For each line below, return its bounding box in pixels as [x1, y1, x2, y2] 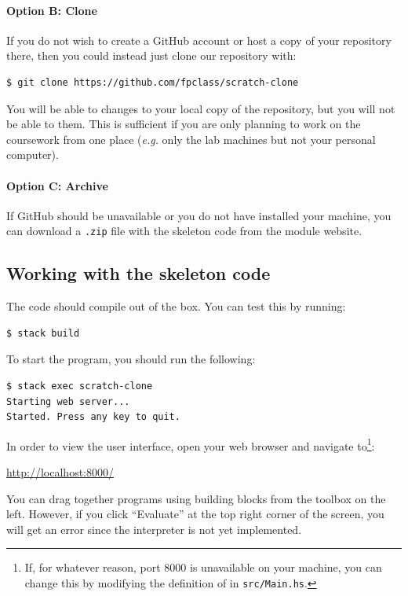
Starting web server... [6, 395, 130, 407]
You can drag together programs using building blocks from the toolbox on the [6, 490, 386, 506]
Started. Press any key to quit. [6, 411, 180, 423]
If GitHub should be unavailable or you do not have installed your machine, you [6, 207, 392, 223]
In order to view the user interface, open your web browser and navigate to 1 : [6, 435, 375, 454]
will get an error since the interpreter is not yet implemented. [6, 521, 302, 537]
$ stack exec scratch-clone [6, 380, 153, 392]
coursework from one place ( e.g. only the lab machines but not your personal [6, 131, 376, 147]
